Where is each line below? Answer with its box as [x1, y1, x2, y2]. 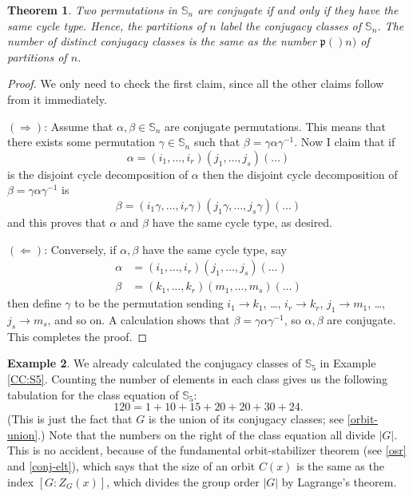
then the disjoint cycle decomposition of [202, 165, 398, 182]
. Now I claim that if [294, 133, 395, 150]
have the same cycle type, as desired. [152, 213, 333, 230]
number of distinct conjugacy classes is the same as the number [7, 33, 316, 50]
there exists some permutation [7, 133, 156, 150]
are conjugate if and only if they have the [197, 2, 399, 18]
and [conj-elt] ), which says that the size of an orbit [7, 457, 256, 474]
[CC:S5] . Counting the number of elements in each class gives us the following [7, 370, 388, 387]
